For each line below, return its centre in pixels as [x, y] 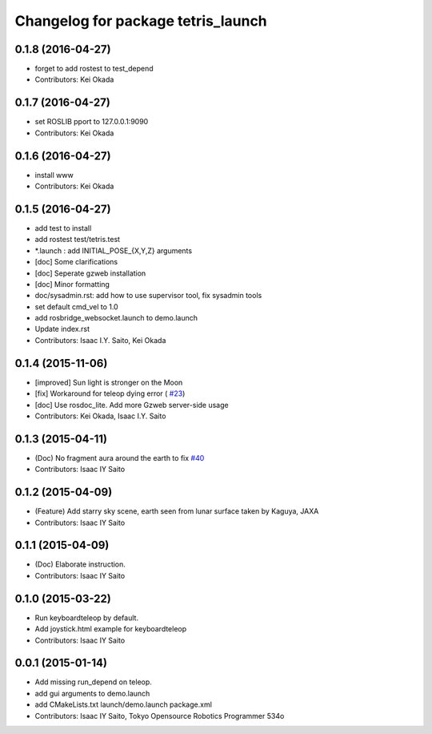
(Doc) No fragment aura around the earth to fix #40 [120, 458]
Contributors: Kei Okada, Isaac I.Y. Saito [100, 416]
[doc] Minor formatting [72, 284]
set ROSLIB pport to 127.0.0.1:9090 [92, 122]
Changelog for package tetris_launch [141, 21]
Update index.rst [62, 329]
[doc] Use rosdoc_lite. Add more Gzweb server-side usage [132, 405]
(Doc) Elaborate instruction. [80, 564]
